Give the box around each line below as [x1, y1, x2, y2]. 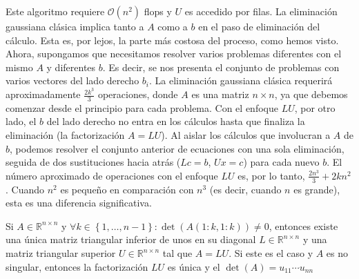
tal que [162, 246, 193, 260]
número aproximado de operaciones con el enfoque [6, 168, 218, 182]
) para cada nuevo [243, 155, 320, 169]
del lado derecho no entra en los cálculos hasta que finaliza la [46, 114, 305, 128]
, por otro [294, 100, 336, 115]
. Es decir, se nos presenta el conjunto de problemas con [102, 59, 340, 74]
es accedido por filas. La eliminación [184, 4, 338, 18]
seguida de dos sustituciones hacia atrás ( [6, 155, 181, 169]
